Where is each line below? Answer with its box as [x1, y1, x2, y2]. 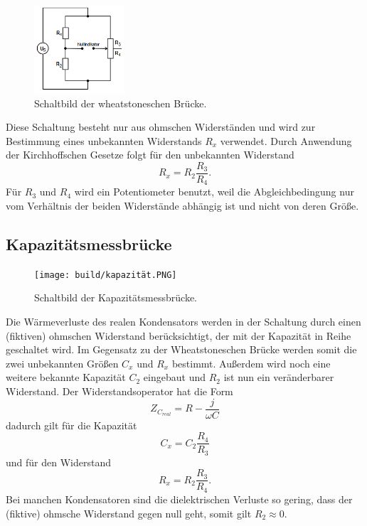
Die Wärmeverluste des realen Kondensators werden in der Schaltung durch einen [6, 314, 361, 329]
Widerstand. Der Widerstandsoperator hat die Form [6, 384, 233, 399]
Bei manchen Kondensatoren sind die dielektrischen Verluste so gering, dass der [6, 491, 353, 506]
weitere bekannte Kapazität [6, 370, 126, 385]
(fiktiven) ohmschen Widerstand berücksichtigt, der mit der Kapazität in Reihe [6, 328, 351, 343]
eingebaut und [143, 370, 206, 385]
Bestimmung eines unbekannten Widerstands [6, 133, 202, 148]
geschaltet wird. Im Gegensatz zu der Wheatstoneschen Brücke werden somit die [6, 342, 357, 357]
